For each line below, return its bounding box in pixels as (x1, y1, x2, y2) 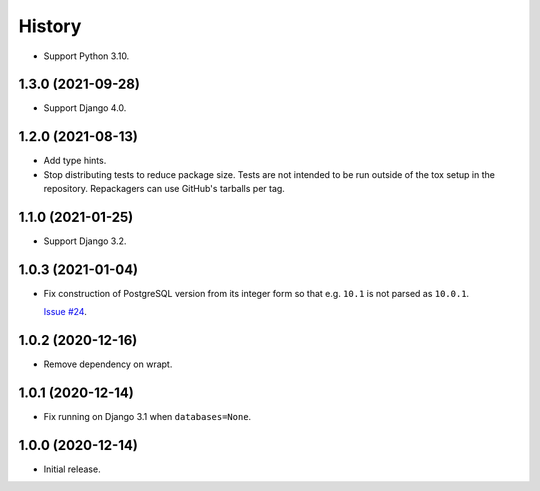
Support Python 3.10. (43, 50, 130, 62)
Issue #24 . (43, 306, 87, 318)
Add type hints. (43, 155, 107, 167)
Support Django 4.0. (43, 102, 127, 114)
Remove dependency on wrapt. (43, 358, 173, 370)
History (18, 15, 82, 37)
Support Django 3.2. (43, 235, 127, 247)
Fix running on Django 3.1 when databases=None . (43, 411, 252, 423)
